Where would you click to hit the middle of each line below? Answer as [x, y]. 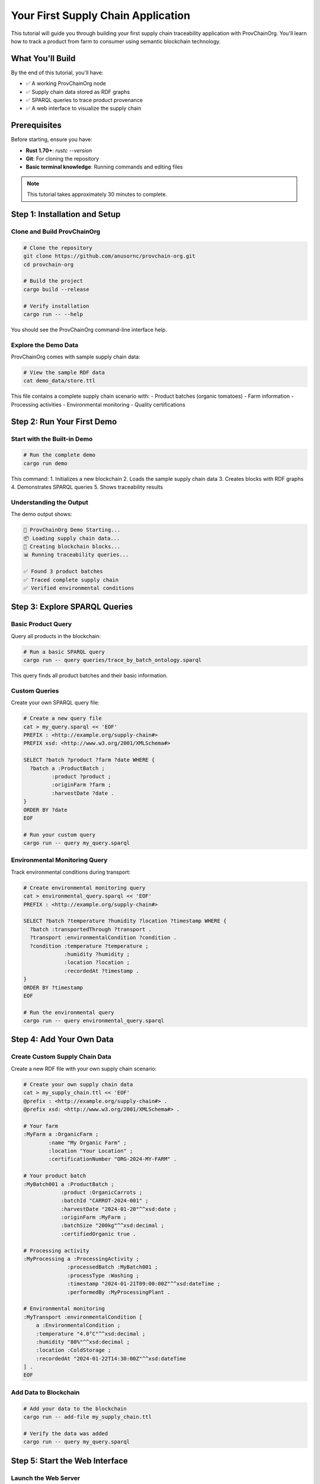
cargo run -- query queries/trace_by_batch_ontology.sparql [113, 660]
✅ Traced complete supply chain [71, 580]
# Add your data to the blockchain [75, 1409]
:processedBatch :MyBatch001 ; [113, 1267]
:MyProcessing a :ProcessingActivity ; [81, 1259]
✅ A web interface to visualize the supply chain [84, 108]
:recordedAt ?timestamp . [102, 971]
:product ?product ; [81, 776]
